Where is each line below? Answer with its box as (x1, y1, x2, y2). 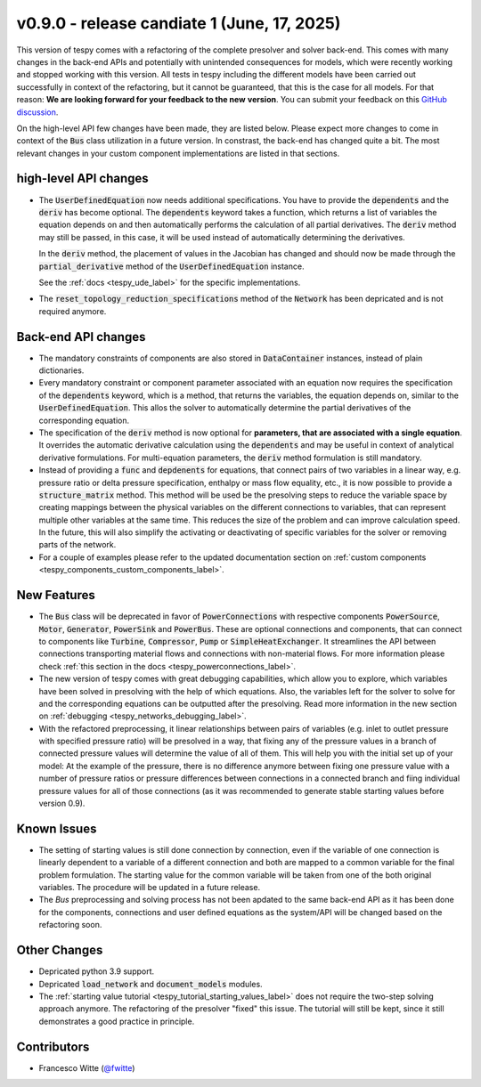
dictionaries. (38, 365, 85, 376)
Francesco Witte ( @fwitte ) (38, 1062, 135, 1073)
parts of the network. (38, 539, 117, 550)
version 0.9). (38, 798, 86, 809)
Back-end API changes (16, 329, 146, 345)
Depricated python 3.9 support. (38, 966, 155, 977)
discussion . (16, 107, 59, 118)
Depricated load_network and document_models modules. (38, 978, 263, 989)
